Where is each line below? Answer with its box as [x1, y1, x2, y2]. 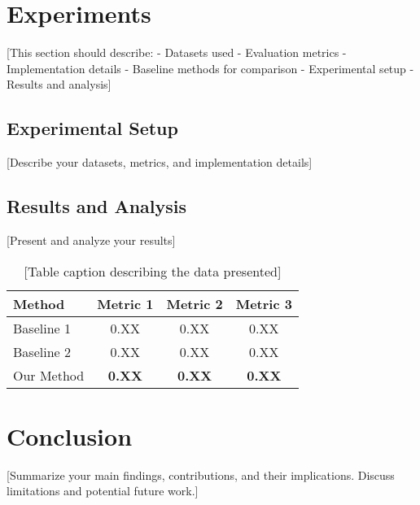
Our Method [13, 365, 85, 385]
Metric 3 [235, 294, 292, 313]
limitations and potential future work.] [7, 482, 199, 499]
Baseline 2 [13, 342, 71, 361]
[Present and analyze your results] [7, 231, 176, 248]
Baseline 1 [13, 318, 71, 337]
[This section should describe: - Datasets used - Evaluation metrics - [7, 44, 347, 61]
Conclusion [7, 419, 133, 452]
